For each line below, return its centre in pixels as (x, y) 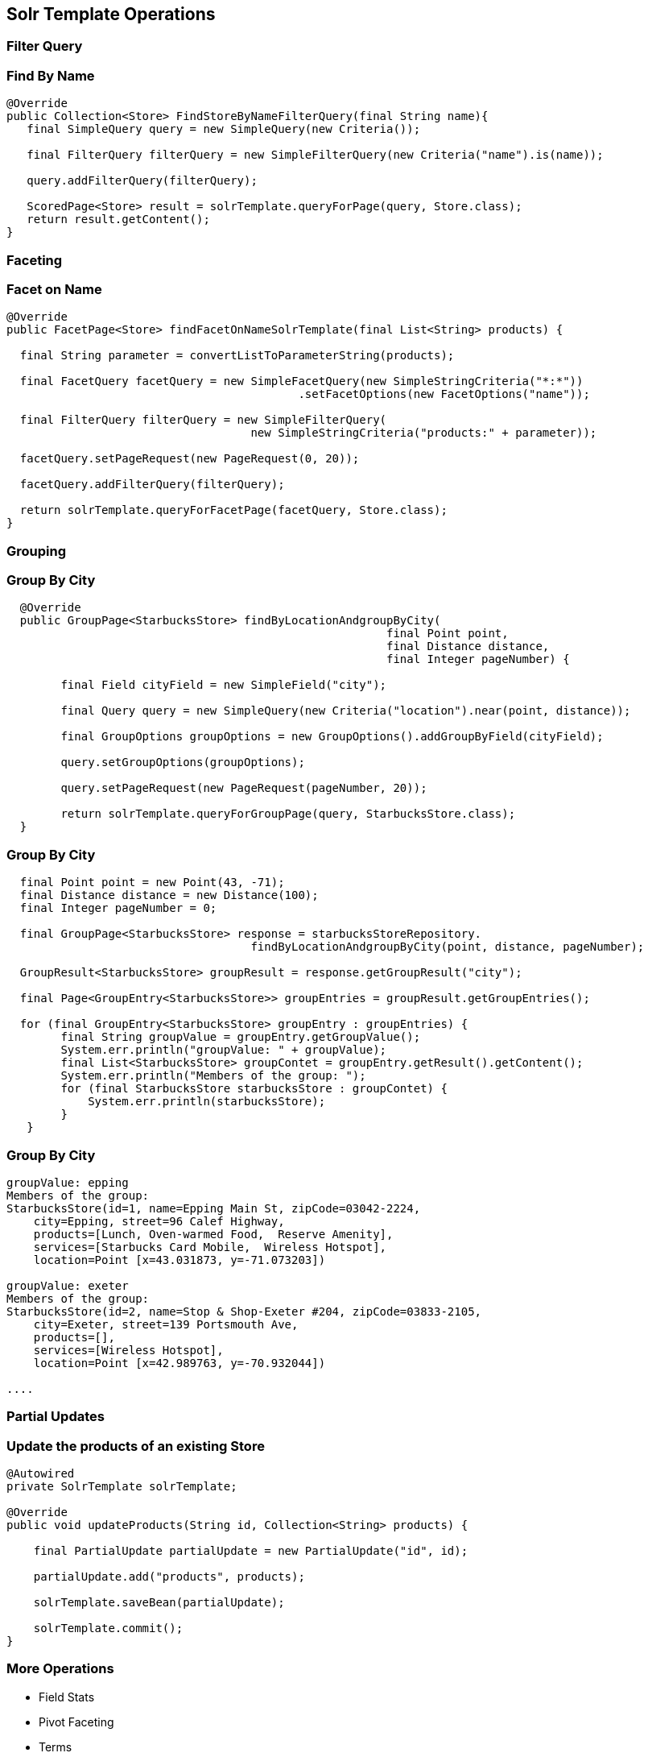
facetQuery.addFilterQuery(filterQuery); (152, 485)
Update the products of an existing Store (136, 1446)
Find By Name (51, 75)
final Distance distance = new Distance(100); (169, 895)
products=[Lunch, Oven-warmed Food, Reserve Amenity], (213, 1234)
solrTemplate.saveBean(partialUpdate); (159, 1603)
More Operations (60, 1669)
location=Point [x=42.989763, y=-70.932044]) (180, 1363)
